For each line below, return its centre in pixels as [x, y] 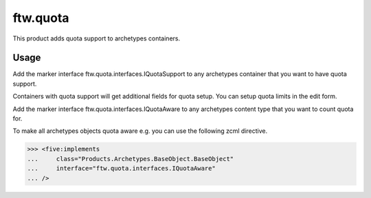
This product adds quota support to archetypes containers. [97, 38]
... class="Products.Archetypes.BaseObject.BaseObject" [131, 159]
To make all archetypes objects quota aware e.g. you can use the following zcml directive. [140, 131]
